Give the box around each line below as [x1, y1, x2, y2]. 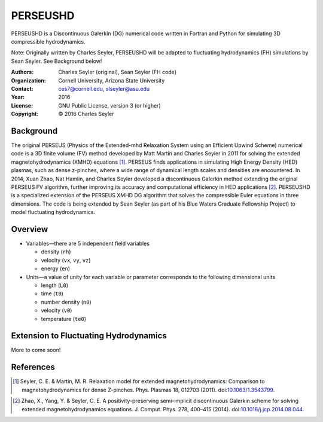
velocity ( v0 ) [41, 307, 72, 314]
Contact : [11, 85, 34, 92]
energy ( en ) [41, 265, 71, 272]
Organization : [11, 77, 46, 84]
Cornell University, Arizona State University [58, 77, 165, 84]
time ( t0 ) [41, 290, 64, 297]
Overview [11, 224, 48, 234]
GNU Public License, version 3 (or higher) [58, 102, 161, 109]
